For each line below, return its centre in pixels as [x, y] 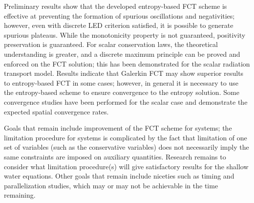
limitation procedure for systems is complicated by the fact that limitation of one [126, 137]
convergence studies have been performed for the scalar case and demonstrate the [126, 101]
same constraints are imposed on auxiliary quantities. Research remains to [115, 156]
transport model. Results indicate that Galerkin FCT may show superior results [124, 73]
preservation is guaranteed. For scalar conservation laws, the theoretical [111, 44]
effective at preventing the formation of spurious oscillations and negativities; [119, 15]
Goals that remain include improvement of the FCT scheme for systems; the [118, 128]
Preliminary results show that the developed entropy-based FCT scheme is [116, 6]
